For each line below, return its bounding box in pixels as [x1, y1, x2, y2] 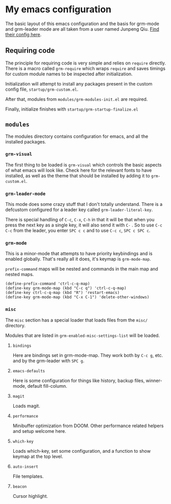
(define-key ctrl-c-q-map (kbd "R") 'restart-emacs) [5, 290, 120, 296]
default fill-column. [27, 383, 67, 389]
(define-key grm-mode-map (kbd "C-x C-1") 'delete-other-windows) [5, 295, 150, 300]
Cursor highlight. [12, 493, 48, 499]
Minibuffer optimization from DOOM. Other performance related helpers [12, 423, 164, 429]
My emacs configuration [5, 4, 112, 15]
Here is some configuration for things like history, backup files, [12, 377, 145, 384]
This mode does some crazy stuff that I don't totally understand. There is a [5, 201, 162, 207]
